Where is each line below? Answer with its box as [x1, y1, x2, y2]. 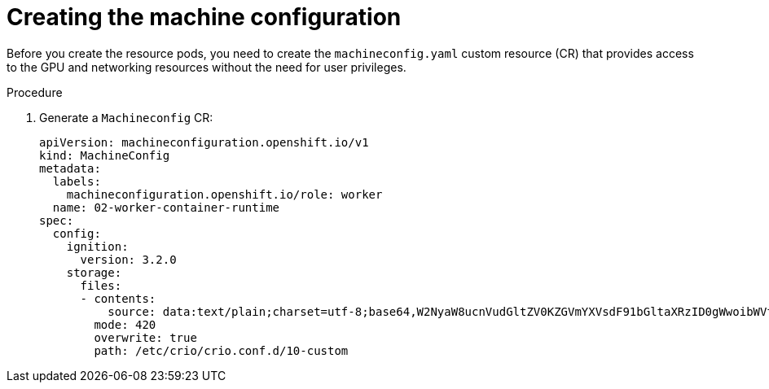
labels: [52, 174, 101, 188]
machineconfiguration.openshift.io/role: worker [66, 187, 383, 201]
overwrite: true [94, 330, 197, 344]
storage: [66, 265, 122, 279]
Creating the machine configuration [7, 3, 402, 31]
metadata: [39, 161, 101, 175]
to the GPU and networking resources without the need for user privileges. [7, 59, 406, 74]
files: [80, 278, 122, 292]
